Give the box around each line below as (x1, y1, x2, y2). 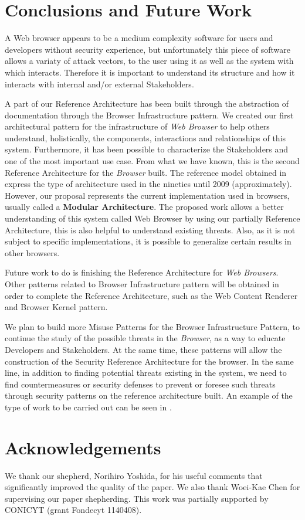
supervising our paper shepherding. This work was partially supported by (5, 492, 269, 504)
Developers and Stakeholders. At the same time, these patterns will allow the (5, 343, 282, 355)
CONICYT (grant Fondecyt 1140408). (5, 504, 142, 516)
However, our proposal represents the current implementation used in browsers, (5, 189, 290, 201)
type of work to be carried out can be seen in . (5, 400, 172, 413)
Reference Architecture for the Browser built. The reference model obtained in (5, 166, 287, 178)
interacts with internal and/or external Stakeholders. (5, 77, 194, 90)
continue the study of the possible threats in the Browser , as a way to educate (5, 332, 286, 344)
